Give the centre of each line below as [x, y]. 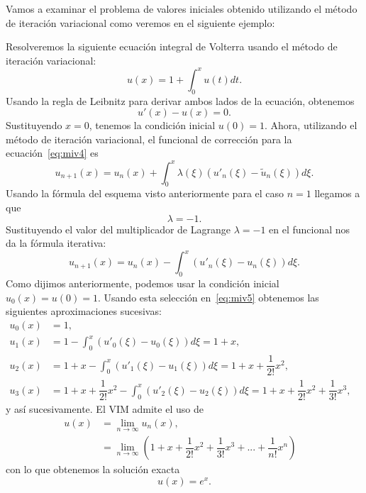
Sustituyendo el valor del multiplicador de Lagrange [118, 229]
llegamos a [337, 193]
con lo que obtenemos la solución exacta [93, 469]
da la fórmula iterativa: [56, 243]
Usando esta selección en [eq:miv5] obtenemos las [211, 297]
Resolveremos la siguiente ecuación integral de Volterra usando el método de [172, 46]
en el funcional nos [310, 229]
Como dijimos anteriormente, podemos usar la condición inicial [143, 283]
